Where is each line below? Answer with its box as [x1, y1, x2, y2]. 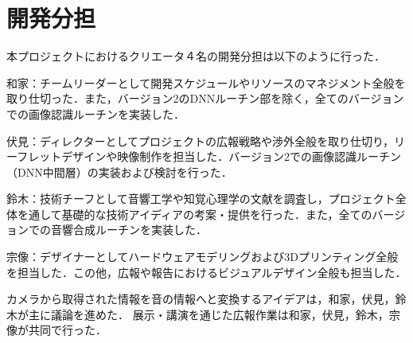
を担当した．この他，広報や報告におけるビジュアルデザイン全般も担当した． [6, 263, 407, 280]
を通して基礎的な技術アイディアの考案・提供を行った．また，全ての [17, 205, 372, 222]
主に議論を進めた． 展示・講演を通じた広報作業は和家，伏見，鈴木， [28, 306, 389, 322]
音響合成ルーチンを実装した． [50, 221, 207, 238]
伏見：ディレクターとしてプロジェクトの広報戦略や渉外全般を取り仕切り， [6, 132, 395, 149]
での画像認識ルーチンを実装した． [6, 105, 185, 122]
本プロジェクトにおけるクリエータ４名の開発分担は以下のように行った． [6, 48, 385, 64]
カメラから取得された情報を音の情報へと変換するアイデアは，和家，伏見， [6, 290, 395, 307]
